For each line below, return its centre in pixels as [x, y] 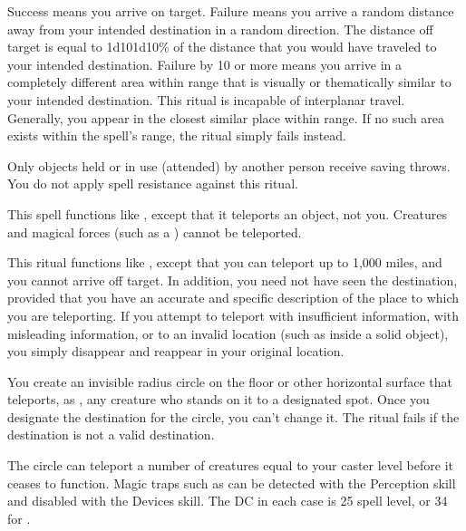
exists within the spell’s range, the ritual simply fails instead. [177, 135]
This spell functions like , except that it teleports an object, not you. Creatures [228, 213]
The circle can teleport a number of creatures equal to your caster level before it [230, 465]
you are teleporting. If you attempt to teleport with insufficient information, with [233, 315]
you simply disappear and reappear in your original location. [176, 351]
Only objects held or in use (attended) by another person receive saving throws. [229, 165]
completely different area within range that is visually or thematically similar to [229, 82]
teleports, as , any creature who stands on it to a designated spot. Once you [218, 399]
